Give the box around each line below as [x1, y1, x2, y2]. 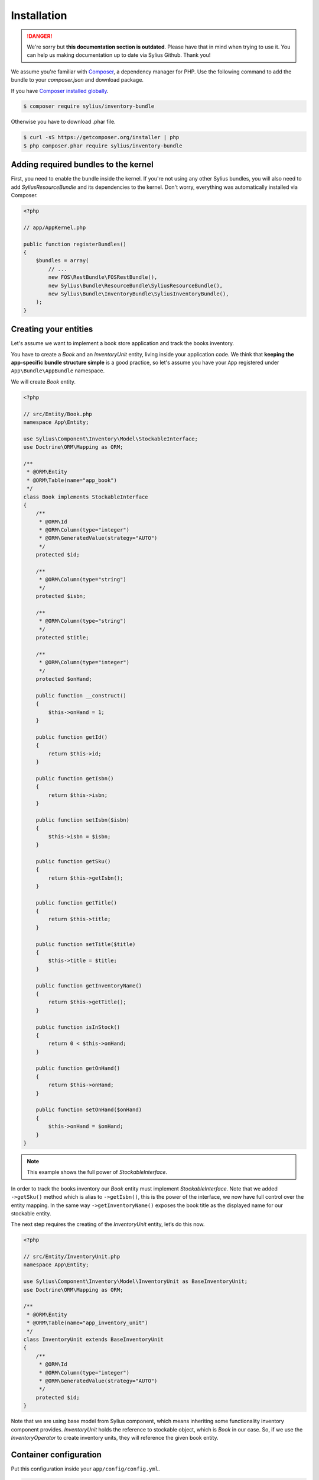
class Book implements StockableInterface [23, 493, 148, 500]
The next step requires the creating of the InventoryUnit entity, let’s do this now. [11, 1221, 205, 1228]
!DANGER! [27, 33, 53, 40]
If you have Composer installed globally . [11, 87, 109, 94]
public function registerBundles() [23, 240, 126, 247]
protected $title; [35, 634, 89, 641]
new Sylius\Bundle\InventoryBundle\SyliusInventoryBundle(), [48, 291, 229, 297]
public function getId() [35, 733, 108, 740]
